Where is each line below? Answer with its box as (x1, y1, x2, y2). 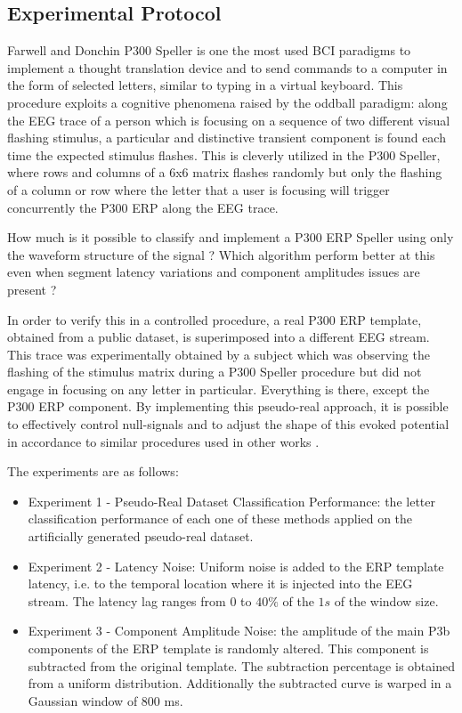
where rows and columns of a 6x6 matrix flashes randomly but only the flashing (7, 163, 442, 182)
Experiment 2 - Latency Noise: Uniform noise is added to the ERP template (28, 556, 444, 575)
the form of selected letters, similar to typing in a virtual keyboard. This (7, 76, 403, 94)
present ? (7, 280, 57, 298)
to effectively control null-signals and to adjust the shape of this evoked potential (7, 415, 450, 433)
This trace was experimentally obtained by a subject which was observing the (7, 344, 430, 363)
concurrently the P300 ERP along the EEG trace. (7, 198, 279, 216)
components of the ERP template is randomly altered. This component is (28, 639, 429, 658)
